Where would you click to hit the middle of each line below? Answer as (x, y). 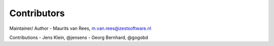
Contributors (37, 13)
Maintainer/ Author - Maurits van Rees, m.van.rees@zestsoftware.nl (80, 28)
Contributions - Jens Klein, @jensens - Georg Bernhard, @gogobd (79, 37)
